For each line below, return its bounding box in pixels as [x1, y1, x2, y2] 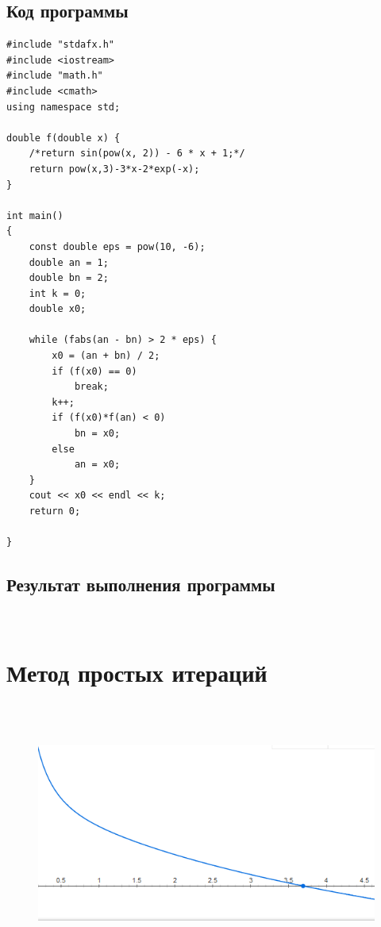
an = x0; [74, 459, 121, 471]
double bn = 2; [29, 272, 109, 284]
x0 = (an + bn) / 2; [52, 350, 160, 362]
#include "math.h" [6, 70, 103, 82]
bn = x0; [74, 428, 121, 440]
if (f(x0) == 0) [52, 365, 137, 377]
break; [74, 381, 109, 393]
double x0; [29, 303, 87, 315]
